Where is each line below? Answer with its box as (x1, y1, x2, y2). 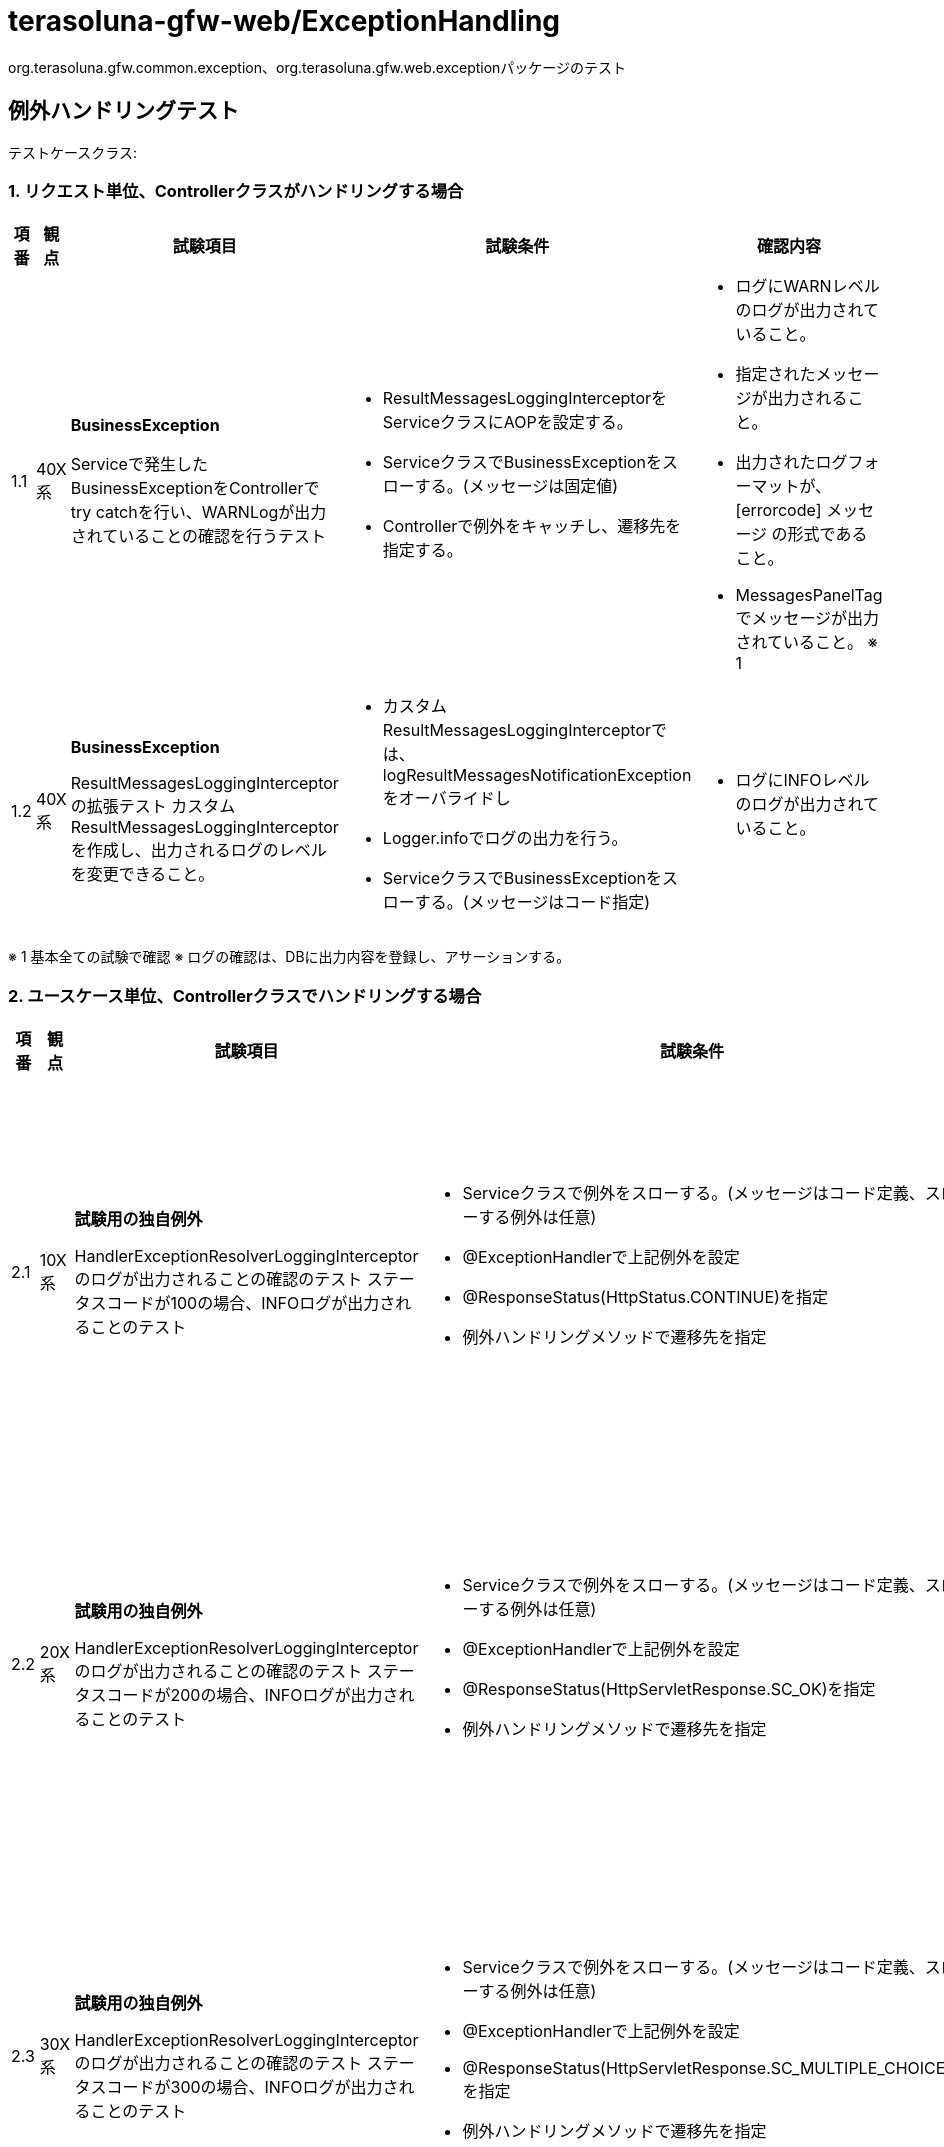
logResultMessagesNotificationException (382, 765, 692, 786)
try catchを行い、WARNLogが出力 (70, 502, 327, 523)
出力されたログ (735, 452, 848, 473)
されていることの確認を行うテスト (70, 526, 327, 547)
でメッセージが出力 (735, 608, 880, 629)
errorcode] (741, 500, 822, 521)
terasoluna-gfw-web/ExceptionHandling (8, 4, 561, 38)
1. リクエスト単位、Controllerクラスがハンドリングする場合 (8, 180, 464, 201)
